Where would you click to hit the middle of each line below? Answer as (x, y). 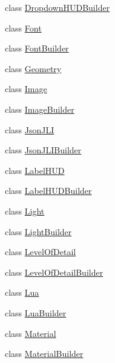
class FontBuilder (37, 48)
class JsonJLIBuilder (43, 150)
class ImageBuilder (40, 109)
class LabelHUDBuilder (48, 191)
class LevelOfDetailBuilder (54, 272)
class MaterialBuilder (44, 354)
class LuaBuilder (36, 312)
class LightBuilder (38, 231)
